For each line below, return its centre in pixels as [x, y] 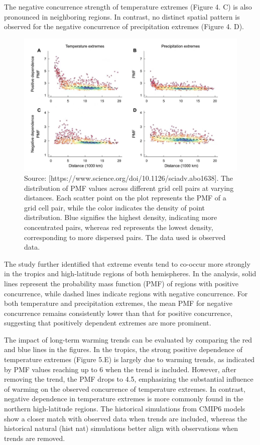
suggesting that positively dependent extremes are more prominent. [108, 323]
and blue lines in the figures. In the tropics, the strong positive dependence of [123, 349]
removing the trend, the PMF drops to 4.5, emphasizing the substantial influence [129, 379]
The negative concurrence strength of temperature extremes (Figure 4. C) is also [128, 7]
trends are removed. [35, 438]
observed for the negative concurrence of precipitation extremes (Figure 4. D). [124, 26]
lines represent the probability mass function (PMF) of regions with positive [121, 283]
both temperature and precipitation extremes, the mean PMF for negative [118, 303]
